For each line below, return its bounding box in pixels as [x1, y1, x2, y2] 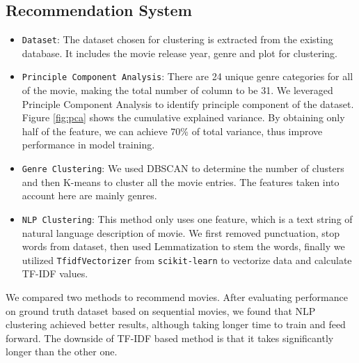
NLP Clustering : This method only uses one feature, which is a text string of [22, 211, 353, 226]
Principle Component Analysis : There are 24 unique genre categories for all [22, 69, 353, 84]
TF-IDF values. [22, 266, 88, 281]
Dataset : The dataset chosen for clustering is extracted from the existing [22, 32, 333, 47]
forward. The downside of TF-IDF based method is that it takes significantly [6, 330, 334, 345]
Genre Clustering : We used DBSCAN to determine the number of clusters [22, 161, 344, 176]
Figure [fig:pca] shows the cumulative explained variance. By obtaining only [22, 110, 345, 125]
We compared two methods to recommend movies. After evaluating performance [6, 290, 348, 304]
